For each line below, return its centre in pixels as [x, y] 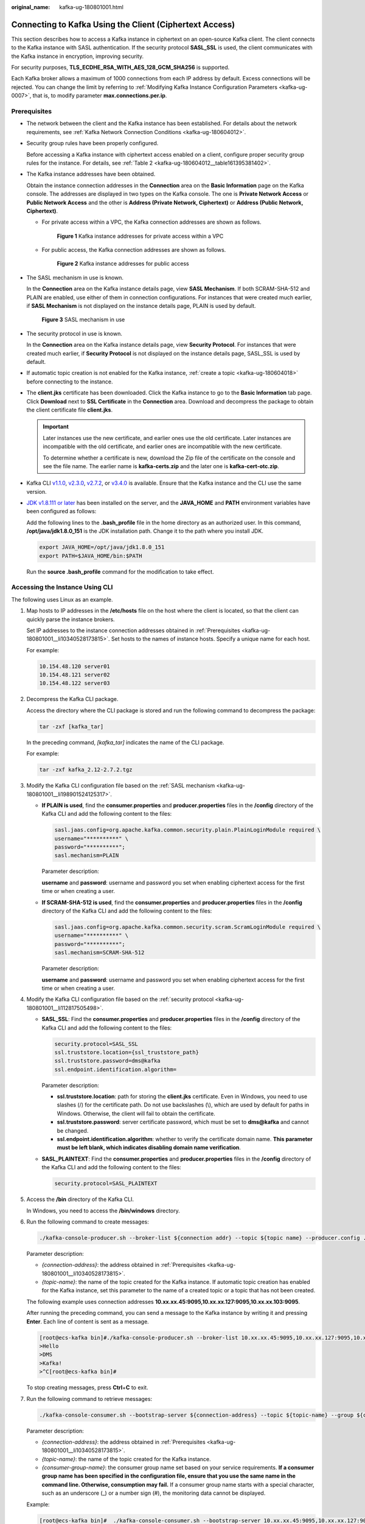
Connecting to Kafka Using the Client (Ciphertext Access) [123, 24]
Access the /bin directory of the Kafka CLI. [80, 1199]
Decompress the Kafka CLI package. [72, 699]
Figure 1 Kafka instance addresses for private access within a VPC [140, 236]
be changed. [73, 1130]
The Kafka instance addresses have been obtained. [91, 174]
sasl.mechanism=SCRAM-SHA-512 [99, 953]
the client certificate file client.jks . [69, 410]
